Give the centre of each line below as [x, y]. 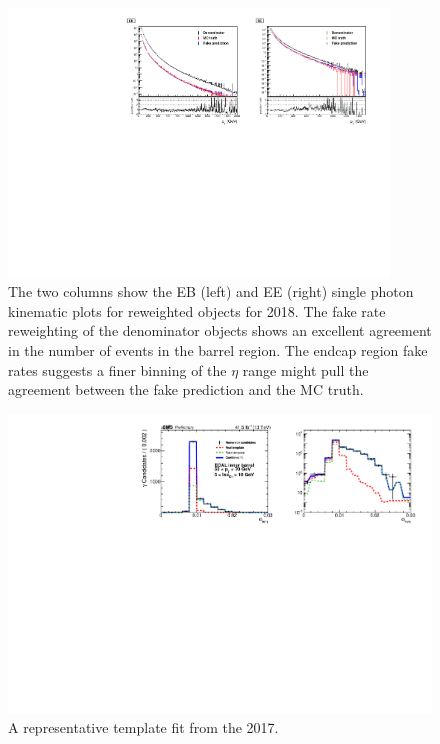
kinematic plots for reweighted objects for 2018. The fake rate [197, 310]
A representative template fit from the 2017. [143, 727]
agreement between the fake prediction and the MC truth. [186, 389]
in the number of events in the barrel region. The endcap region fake [218, 350]
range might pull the [305, 369]
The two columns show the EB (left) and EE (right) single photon [211, 291]
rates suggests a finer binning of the [117, 369]
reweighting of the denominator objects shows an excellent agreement [220, 330]
